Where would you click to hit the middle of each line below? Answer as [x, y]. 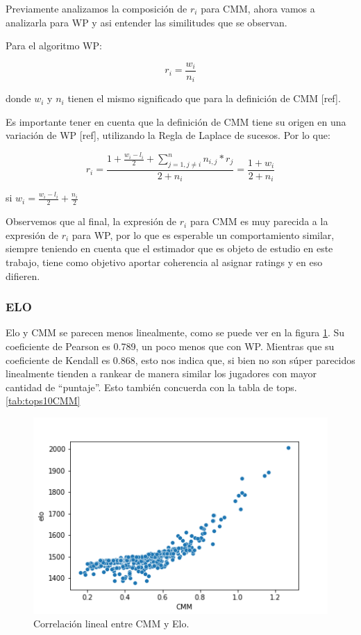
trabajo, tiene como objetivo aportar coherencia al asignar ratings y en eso [164, 262]
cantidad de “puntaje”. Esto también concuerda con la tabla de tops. [151, 387]
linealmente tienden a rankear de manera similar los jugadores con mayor [161, 373]
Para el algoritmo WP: [54, 46]
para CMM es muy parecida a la [259, 221]
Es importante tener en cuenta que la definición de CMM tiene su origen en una [176, 121]
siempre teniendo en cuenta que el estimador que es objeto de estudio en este [169, 248]
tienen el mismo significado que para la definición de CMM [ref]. [204, 98]
